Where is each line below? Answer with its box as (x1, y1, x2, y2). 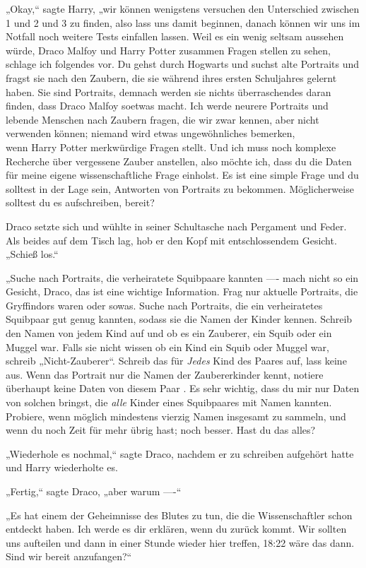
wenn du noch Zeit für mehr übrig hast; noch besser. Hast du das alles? (6, 422, 316, 437)
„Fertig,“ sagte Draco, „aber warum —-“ (6, 484, 182, 498)
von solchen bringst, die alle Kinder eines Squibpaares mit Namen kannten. (6, 395, 332, 410)
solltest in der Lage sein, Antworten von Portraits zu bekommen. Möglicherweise (6, 181, 354, 196)
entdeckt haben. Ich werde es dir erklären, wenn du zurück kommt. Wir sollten (6, 521, 347, 536)
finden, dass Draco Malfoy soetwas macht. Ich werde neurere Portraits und (6, 98, 329, 113)
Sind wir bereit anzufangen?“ (6, 549, 132, 564)
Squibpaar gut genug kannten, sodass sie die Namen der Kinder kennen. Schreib (6, 312, 353, 326)
